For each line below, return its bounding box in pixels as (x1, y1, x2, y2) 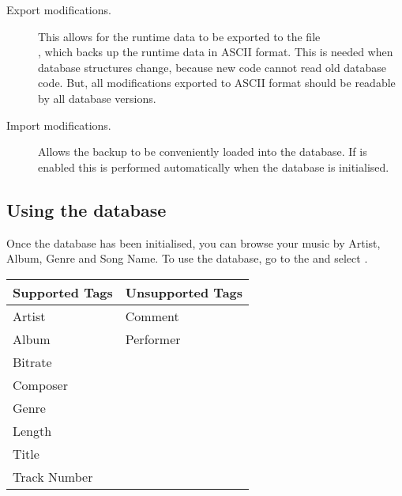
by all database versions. (38, 89, 156, 106)
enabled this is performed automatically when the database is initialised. (38, 158, 389, 175)
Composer (13, 375, 68, 394)
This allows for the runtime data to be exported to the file (38, 28, 321, 44)
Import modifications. (6, 116, 111, 133)
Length (13, 421, 52, 440)
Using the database (6, 197, 167, 221)
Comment (125, 306, 179, 325)
